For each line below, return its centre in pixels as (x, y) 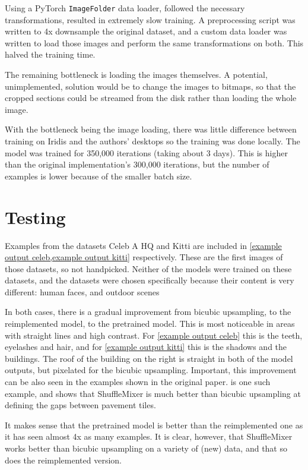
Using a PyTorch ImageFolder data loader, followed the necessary (125, 8)
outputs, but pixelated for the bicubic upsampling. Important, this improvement (151, 370)
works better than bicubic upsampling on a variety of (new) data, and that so (146, 448)
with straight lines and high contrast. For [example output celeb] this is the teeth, (154, 335)
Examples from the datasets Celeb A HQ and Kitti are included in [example (143, 245)
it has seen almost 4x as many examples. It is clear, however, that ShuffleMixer (149, 436)
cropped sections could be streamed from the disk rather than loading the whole (151, 98)
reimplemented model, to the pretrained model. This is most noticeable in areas (150, 324)
